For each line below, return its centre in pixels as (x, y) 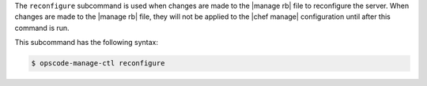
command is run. (42, 28)
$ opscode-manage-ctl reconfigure (98, 64)
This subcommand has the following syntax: (86, 43)
